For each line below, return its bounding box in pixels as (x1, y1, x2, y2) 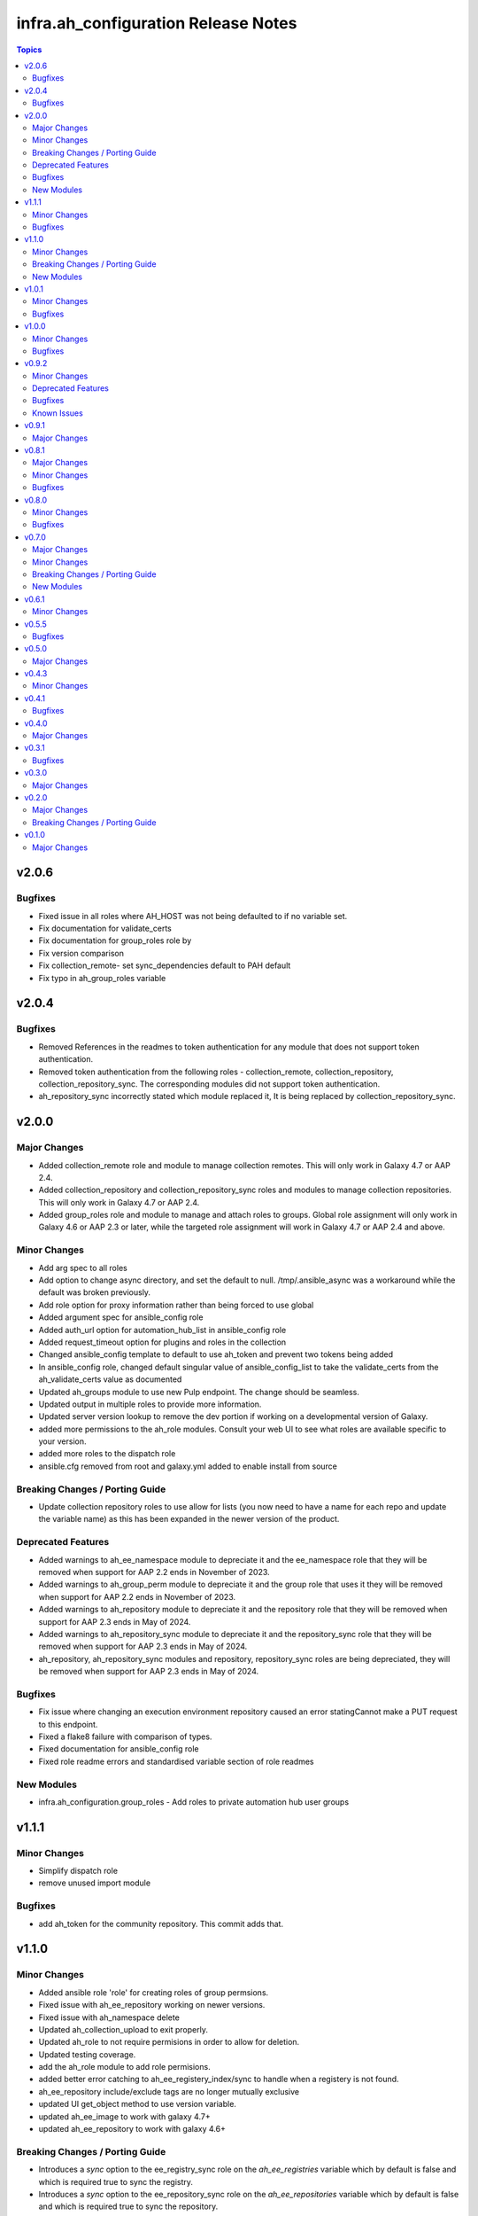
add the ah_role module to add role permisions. (38, 2062, 212, 2072)
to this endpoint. (38, 1719, 98, 1729)
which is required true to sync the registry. (38, 2176, 194, 2187)
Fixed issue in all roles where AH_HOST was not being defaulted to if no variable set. (38, 910, 348, 921)
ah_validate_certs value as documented (38, 1374, 182, 1385)
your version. (38, 1436, 87, 1447)
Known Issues (32, 408, 83, 418)
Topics (16, 44, 42, 55)
